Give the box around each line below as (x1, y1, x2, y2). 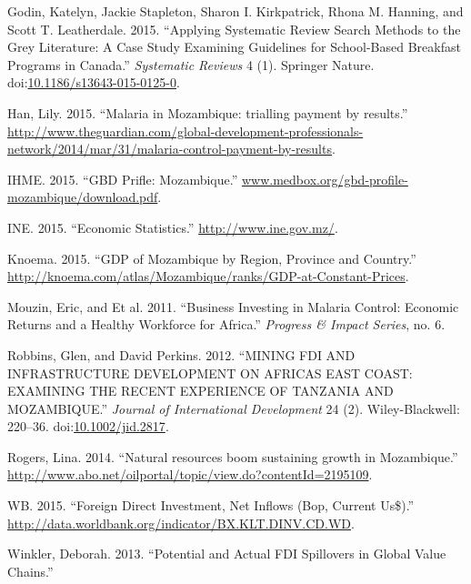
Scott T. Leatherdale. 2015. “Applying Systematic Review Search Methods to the (7, 19, 461, 38)
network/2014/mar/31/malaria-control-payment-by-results (7, 139, 332, 158)
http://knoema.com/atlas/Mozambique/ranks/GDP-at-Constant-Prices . (7, 267, 409, 286)
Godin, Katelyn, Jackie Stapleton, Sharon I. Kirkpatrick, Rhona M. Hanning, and (7, 2, 464, 20)
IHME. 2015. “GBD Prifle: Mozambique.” (7, 169, 238, 188)
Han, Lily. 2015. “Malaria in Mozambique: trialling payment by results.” (7, 103, 408, 122)
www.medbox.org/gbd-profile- (241, 169, 408, 188)
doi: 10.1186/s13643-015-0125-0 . (7, 73, 180, 92)
